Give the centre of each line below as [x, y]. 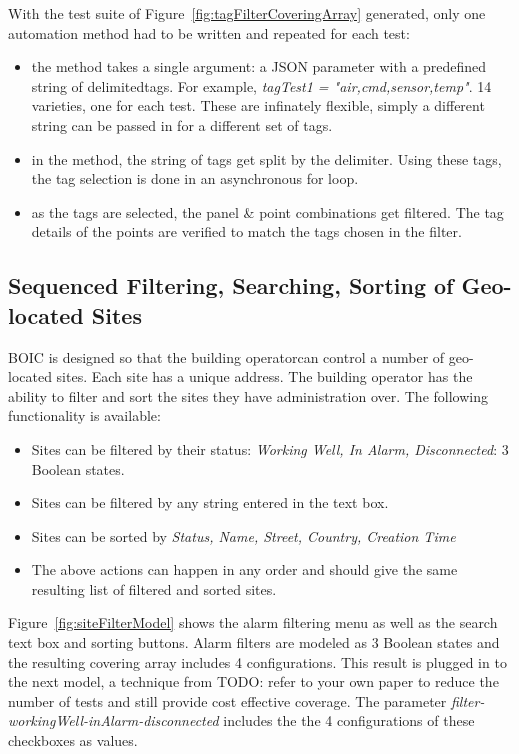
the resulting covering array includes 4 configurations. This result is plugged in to [257, 661]
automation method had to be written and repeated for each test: [209, 32]
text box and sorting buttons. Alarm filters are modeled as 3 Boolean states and [254, 642]
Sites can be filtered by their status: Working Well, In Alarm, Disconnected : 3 [270, 448]
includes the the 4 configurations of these [349, 720]
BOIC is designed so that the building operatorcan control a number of [226, 356]
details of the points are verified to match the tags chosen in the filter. [246, 231]
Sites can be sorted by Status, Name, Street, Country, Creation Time [243, 535]
